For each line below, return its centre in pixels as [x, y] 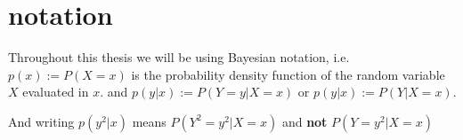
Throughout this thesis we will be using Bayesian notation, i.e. [179, 57]
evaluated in [56, 92]
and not [305, 121]
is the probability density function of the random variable [288, 74]
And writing [41, 121]
